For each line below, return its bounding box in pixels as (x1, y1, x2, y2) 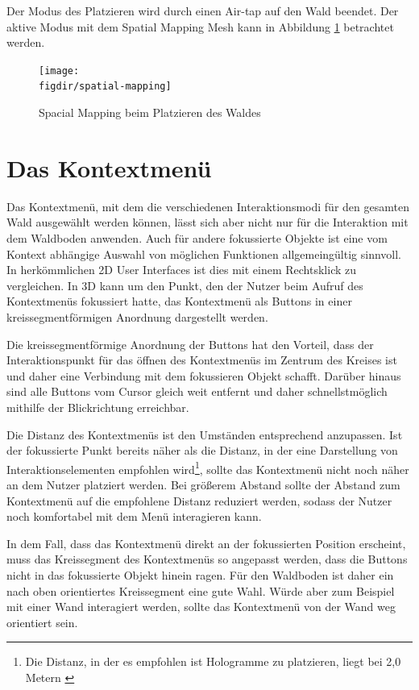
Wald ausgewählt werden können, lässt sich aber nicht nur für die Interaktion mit (6, 214, 409, 231)
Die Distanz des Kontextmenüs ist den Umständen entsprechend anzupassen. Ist (6, 426, 403, 443)
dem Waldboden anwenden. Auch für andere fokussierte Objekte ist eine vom (6, 230, 388, 246)
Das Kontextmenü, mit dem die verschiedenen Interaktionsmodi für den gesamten (6, 197, 409, 214)
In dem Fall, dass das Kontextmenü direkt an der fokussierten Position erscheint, (6, 534, 406, 551)
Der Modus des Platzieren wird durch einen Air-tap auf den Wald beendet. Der (6, 2, 399, 19)
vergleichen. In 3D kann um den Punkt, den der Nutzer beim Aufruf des (6, 276, 363, 293)
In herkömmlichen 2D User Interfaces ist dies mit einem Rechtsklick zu (6, 261, 357, 278)
